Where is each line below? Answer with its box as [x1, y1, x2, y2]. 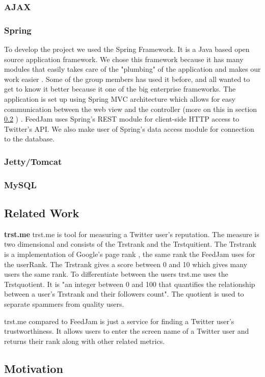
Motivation [4, 360, 63, 376]
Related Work [4, 205, 79, 221]
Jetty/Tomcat [4, 155, 62, 167]
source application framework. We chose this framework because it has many [4, 53, 244, 64]
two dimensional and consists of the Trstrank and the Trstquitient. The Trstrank [4, 239, 256, 249]
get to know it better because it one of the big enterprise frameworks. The [4, 83, 236, 94]
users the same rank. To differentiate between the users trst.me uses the [4, 269, 228, 279]
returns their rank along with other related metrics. [4, 335, 165, 346]
